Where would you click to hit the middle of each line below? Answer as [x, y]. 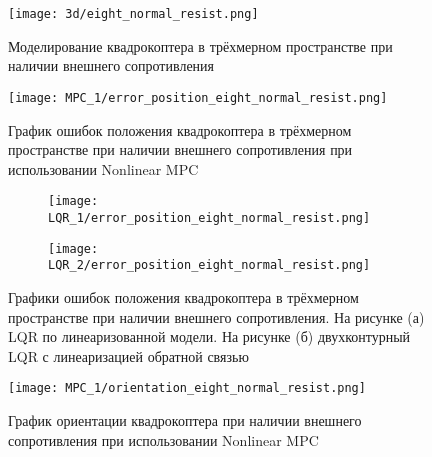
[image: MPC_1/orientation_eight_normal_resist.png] [187, 388]
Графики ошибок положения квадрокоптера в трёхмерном [183, 296]
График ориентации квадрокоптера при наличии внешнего [185, 419]
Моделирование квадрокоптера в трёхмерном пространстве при [200, 45]
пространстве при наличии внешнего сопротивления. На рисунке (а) [216, 316]
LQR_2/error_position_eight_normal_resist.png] [209, 265]
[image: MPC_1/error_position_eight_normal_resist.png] [198, 97]
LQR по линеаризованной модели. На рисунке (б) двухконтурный [209, 336]
